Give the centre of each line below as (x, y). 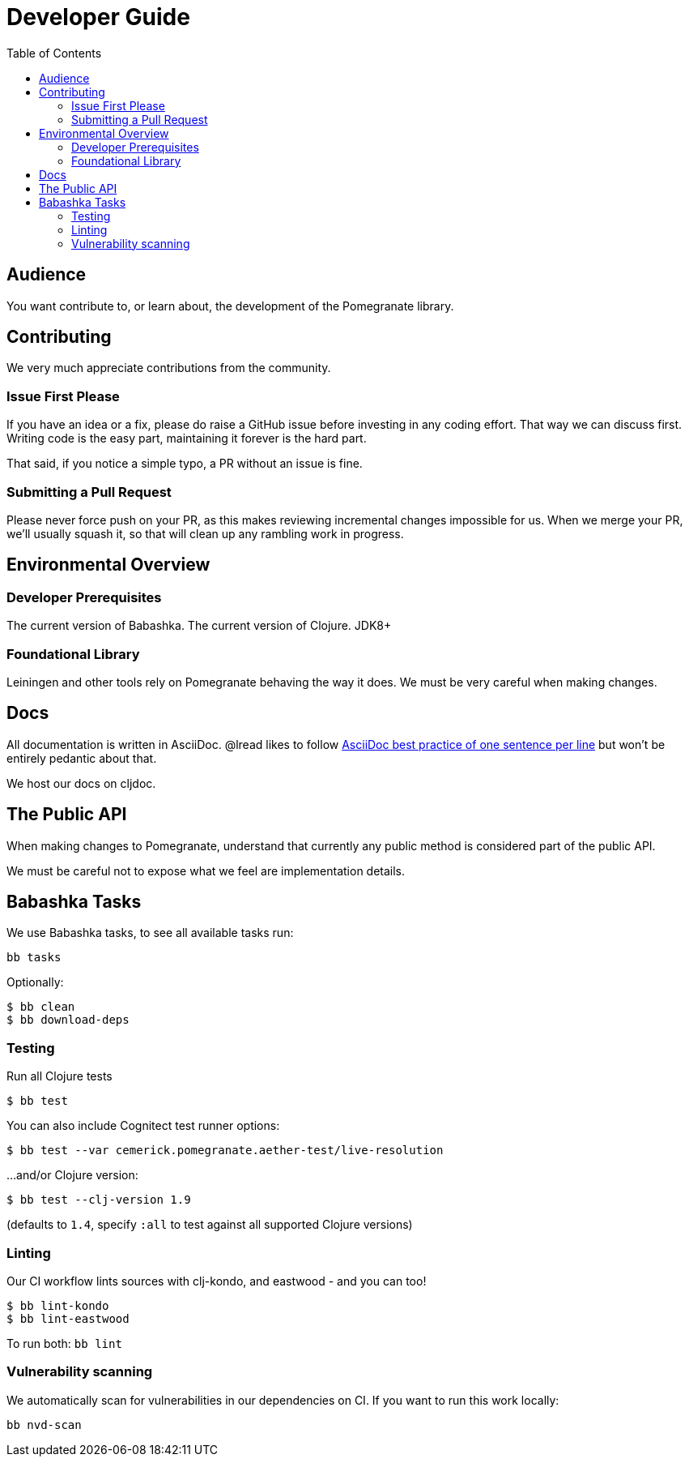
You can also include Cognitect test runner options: (143, 1126)
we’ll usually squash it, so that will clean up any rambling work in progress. (205, 533)
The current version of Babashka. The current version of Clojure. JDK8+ (199, 626)
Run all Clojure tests (60, 1076)
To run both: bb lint (64, 1343)
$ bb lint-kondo (58, 1305)
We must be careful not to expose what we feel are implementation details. (206, 871)
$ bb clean (41, 1007)
